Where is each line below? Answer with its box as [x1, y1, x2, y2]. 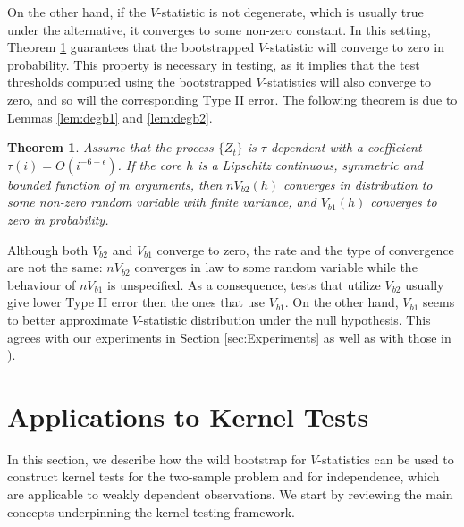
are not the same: [7, 258, 103, 276]
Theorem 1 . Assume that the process [7, 138, 214, 157]
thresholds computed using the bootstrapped [7, 72, 252, 91]
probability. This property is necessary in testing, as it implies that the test [7, 55, 420, 73]
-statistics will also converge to [263, 72, 432, 91]
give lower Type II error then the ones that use [7, 293, 266, 311]
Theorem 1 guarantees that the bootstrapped [7, 38, 255, 56]
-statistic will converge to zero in [266, 38, 444, 56]
